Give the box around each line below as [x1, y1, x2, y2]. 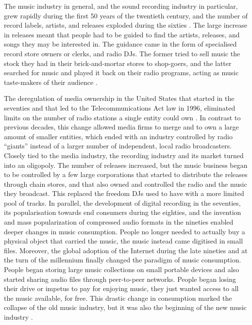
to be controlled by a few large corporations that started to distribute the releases [4, 169, 248, 179]
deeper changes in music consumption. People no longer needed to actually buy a [4, 226, 245, 236]
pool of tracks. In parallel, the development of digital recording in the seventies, [4, 197, 241, 208]
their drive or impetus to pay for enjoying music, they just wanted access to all [4, 283, 239, 293]
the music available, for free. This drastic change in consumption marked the [4, 292, 232, 303]
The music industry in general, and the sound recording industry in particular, [4, 1, 238, 11]
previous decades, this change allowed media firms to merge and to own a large [4, 122, 239, 132]
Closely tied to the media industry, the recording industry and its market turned [4, 150, 244, 160]
